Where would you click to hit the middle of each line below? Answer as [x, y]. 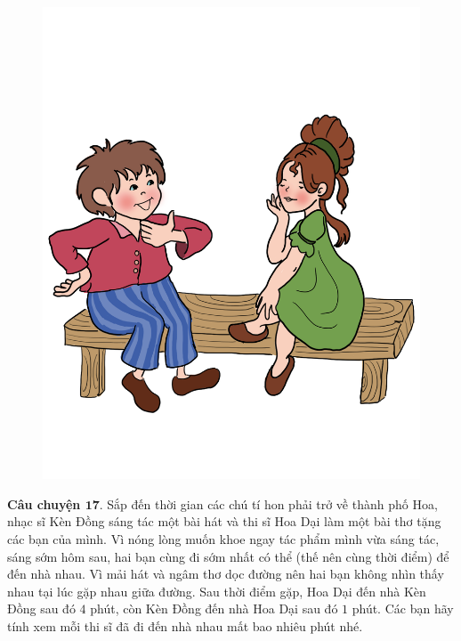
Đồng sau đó [41, 609]
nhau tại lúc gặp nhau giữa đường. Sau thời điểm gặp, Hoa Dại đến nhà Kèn [217, 591]
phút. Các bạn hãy [403, 609]
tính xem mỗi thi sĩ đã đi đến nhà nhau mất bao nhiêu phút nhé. [185, 625]
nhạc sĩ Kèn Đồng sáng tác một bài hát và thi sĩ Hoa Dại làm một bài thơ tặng [224, 521]
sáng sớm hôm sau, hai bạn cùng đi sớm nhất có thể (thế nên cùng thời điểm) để [228, 556]
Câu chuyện [44, 503]
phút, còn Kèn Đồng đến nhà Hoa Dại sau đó [214, 609]
